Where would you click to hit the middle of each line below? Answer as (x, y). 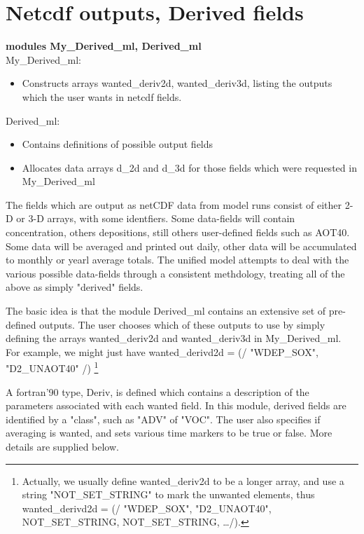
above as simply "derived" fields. (75, 287)
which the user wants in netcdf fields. (102, 96)
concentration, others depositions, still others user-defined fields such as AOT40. (178, 232)
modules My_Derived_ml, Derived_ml (104, 46)
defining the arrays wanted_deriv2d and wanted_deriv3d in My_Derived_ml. (174, 338)
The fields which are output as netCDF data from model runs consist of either (174, 204)
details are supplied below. (62, 447)
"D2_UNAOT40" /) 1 (52, 367)
